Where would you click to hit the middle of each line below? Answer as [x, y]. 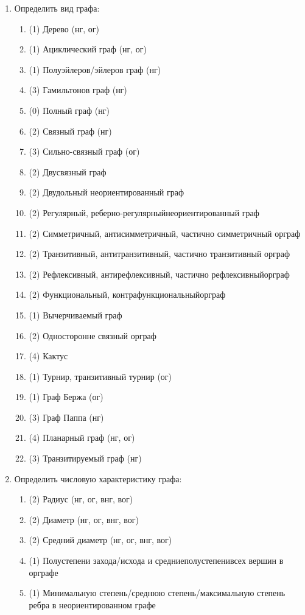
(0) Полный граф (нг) [69, 110]
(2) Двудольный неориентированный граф [107, 192]
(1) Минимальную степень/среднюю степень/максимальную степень [157, 593]
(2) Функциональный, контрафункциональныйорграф [127, 294]
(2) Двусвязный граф [68, 171]
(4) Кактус [48, 356]
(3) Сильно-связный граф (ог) [84, 151]
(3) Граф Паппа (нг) [66, 417]
